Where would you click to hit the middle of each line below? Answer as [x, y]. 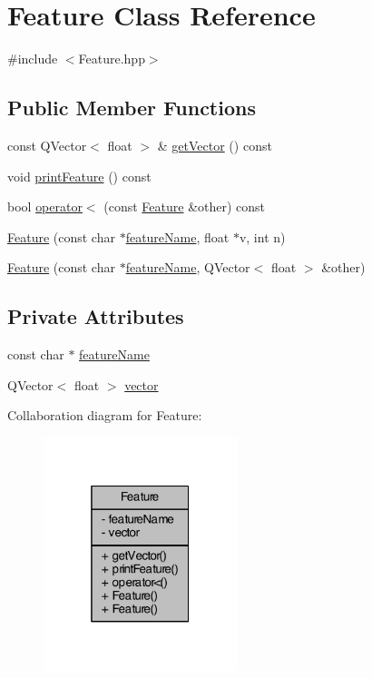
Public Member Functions [132, 108]
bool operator [45, 206]
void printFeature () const [79, 176]
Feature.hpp [112, 59]
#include [33, 59]
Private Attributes [96, 316]
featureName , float [177, 236]
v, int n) [262, 236]
